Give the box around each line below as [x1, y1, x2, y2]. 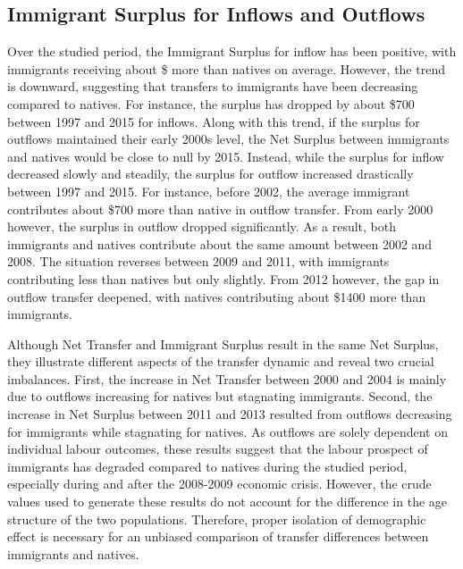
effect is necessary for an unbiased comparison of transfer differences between [7, 527, 429, 546]
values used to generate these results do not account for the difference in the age [7, 492, 448, 511]
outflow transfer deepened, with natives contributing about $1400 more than [7, 287, 426, 305]
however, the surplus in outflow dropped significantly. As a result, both [7, 217, 396, 236]
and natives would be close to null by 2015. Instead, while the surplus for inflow [7, 146, 444, 165]
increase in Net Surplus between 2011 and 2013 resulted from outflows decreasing [7, 405, 452, 423]
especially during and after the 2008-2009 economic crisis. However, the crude [7, 474, 432, 493]
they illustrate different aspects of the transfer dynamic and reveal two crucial [7, 352, 434, 371]
